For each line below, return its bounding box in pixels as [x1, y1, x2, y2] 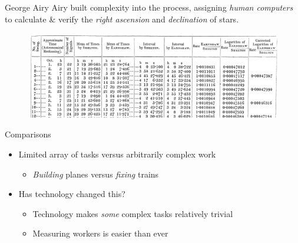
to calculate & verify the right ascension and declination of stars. [5, 12, 239, 25]
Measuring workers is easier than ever [32, 227, 168, 239]
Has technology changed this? [18, 188, 125, 200]
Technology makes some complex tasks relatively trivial [32, 207, 233, 219]
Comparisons [5, 128, 51, 140]
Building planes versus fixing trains [32, 168, 159, 180]
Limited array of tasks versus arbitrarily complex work [18, 148, 216, 160]
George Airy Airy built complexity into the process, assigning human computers [5, 1, 293, 13]
